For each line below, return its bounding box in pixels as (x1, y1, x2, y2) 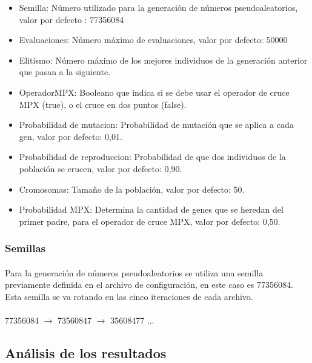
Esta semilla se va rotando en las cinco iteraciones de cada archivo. (5, 290, 253, 302)
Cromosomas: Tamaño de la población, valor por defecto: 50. (19, 182, 245, 195)
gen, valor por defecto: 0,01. (19, 130, 122, 142)
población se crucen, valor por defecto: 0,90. (19, 162, 182, 175)
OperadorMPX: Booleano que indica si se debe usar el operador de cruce (19, 85, 290, 98)
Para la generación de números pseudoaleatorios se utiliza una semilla (5, 266, 264, 279)
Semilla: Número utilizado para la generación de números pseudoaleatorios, (19, 1, 298, 13)
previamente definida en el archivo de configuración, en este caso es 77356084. (5, 278, 293, 291)
